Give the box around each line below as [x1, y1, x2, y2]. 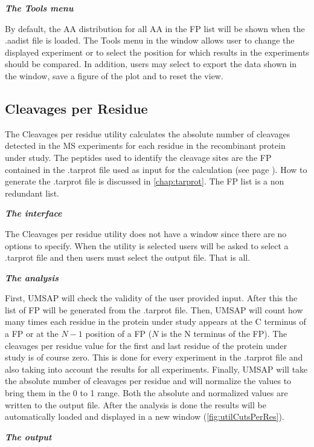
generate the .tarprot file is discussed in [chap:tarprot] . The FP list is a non [5, 175, 284, 188]
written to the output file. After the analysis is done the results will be [5, 398, 266, 411]
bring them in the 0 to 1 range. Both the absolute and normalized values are [5, 387, 288, 399]
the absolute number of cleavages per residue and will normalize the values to [5, 374, 292, 387]
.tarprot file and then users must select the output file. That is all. [5, 251, 251, 264]
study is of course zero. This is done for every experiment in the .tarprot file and [5, 351, 303, 364]
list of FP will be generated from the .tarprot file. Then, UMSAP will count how [5, 303, 303, 316]
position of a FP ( [85, 327, 152, 340]
